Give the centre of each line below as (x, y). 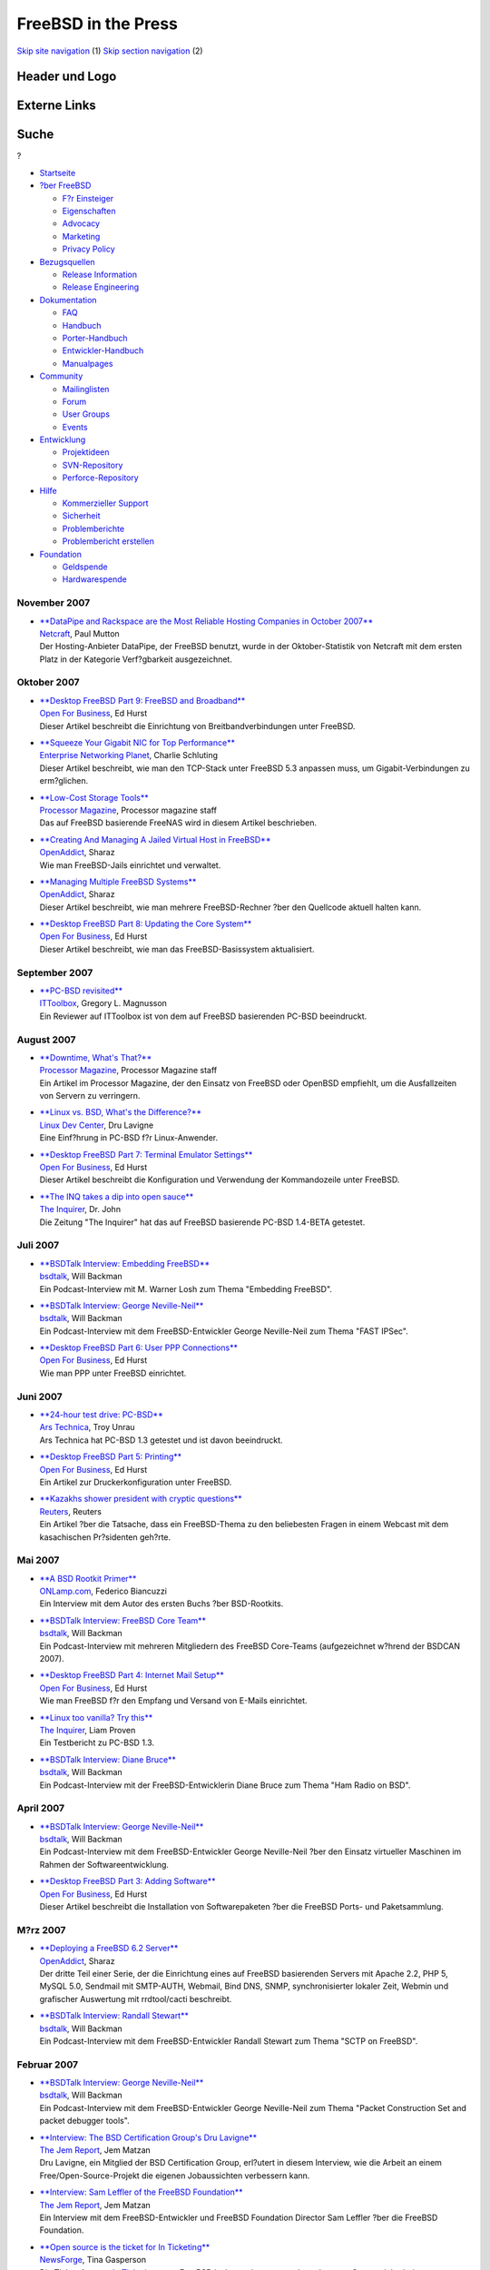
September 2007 (55, 972)
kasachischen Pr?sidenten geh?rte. (105, 1537)
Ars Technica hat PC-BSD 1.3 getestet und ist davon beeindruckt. (161, 1440)
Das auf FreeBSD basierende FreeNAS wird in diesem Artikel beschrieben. (178, 823)
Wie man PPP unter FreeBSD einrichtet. (113, 1373)
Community (61, 376)
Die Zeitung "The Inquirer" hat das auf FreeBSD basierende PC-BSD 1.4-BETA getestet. (202, 1222)
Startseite (58, 173)
